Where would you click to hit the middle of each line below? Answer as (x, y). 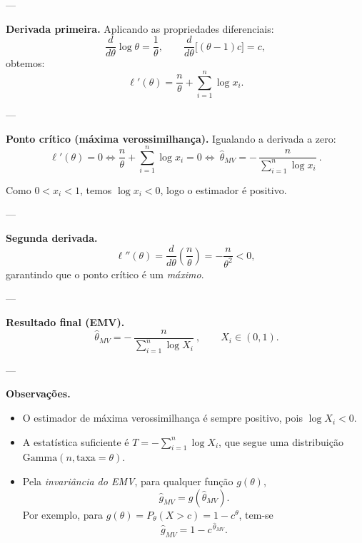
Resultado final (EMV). (65, 322)
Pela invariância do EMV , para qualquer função (128, 481)
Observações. (38, 394)
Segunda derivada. (52, 237)
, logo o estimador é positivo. (223, 189)
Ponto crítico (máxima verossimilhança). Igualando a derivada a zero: (171, 138)
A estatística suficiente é (76, 441)
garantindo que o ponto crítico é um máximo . (105, 274)
